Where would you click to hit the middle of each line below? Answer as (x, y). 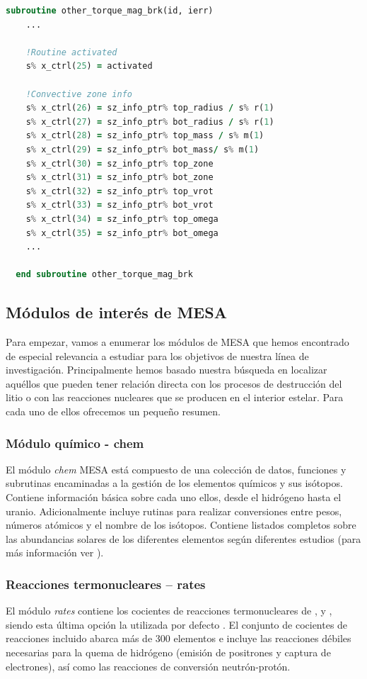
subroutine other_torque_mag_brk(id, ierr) (110, 11)
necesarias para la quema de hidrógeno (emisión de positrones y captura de (168, 652)
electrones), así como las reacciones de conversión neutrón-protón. (148, 666)
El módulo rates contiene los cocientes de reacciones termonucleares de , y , (169, 611)
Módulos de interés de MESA (116, 312)
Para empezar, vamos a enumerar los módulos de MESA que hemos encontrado (177, 342)
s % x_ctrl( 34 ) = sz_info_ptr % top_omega (122, 219)
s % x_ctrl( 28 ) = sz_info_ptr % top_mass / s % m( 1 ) (145, 136)
